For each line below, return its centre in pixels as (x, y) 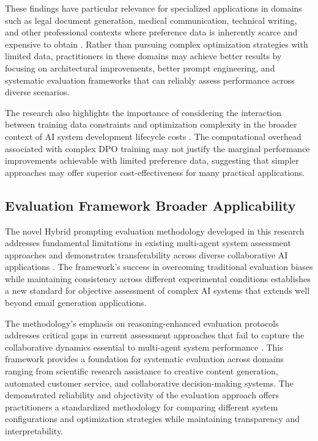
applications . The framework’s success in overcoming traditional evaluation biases (159, 267)
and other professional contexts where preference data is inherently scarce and (151, 32)
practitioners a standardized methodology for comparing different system (142, 406)
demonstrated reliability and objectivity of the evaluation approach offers (142, 395)
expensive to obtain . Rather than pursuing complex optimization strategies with (157, 44)
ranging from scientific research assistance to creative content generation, (142, 371)
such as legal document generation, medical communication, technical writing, (151, 20)
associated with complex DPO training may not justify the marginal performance (157, 148)
